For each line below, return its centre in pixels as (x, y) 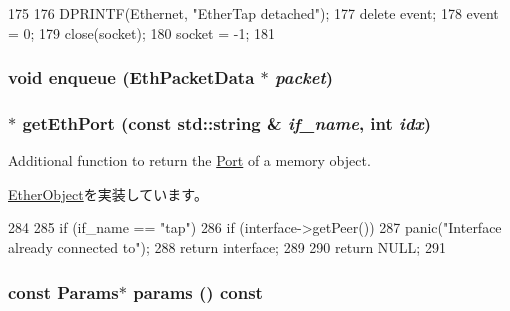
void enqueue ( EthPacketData (131, 77)
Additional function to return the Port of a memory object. (189, 160)
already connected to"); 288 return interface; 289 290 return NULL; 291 (227, 247)
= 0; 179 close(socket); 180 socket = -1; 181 (141, 32)
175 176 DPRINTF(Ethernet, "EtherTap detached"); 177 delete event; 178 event (253, 13)
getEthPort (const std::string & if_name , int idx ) (227, 122)
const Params (63, 291)
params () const (198, 291)
